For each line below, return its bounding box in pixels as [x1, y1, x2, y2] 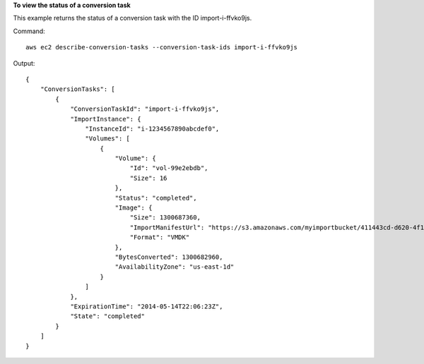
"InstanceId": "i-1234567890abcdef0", [85, 124, 220, 133]
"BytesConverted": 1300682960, [114, 253, 223, 261]
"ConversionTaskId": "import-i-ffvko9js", [70, 105, 220, 113]
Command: [13, 27, 45, 35]
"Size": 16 [129, 174, 167, 182]
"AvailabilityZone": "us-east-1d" [114, 263, 235, 271]
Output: [13, 59, 35, 67]
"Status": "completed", [114, 194, 197, 202]
